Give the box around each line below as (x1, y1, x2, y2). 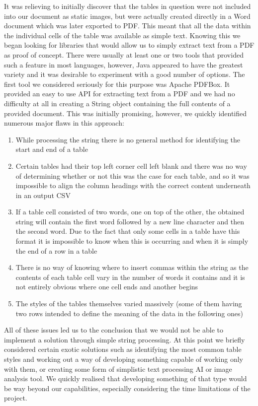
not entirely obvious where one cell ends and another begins (15, 281, 198, 292)
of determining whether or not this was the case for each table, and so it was (15, 170, 250, 181)
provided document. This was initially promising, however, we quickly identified (4, 108, 247, 118)
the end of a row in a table (15, 245, 97, 256)
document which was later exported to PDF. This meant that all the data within (4, 20, 251, 31)
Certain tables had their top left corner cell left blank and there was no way (15, 160, 247, 171)
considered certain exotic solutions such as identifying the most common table (4, 344, 242, 354)
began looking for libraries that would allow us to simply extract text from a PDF (4, 40, 255, 50)
